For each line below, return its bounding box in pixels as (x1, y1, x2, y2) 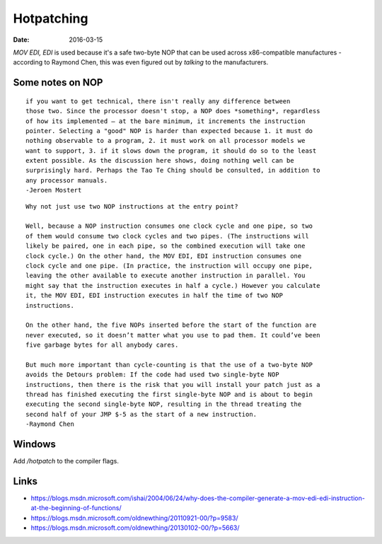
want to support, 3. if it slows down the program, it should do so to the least (25, 146, 317, 155)
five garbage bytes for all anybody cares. (25, 341, 179, 349)
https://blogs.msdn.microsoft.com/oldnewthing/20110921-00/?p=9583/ (30, 514, 238, 522)
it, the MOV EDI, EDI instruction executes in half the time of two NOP (25, 291, 283, 300)
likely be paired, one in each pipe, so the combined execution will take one (25, 242, 306, 250)
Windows (13, 439, 56, 451)
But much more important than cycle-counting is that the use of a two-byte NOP (25, 361, 313, 369)
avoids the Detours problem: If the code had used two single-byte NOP (25, 371, 279, 378)
